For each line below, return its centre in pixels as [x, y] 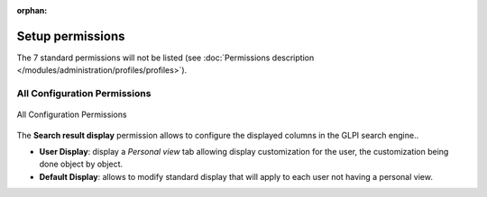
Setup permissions [71, 36]
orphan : [32, 10]
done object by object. [81, 164]
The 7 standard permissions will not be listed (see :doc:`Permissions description [165, 58]
